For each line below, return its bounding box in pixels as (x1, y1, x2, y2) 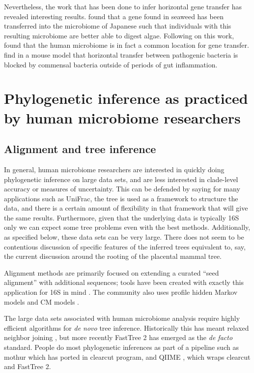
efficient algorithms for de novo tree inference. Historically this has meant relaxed (4, 322, 249, 333)
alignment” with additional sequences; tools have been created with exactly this (4, 277, 244, 287)
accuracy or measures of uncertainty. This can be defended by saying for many (4, 184, 240, 194)
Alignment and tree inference (4, 141, 156, 156)
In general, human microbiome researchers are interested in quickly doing (4, 164, 225, 174)
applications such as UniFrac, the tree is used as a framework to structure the (4, 193, 238, 203)
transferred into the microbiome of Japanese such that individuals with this (4, 21, 231, 31)
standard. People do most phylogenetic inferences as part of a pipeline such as (4, 342, 239, 352)
